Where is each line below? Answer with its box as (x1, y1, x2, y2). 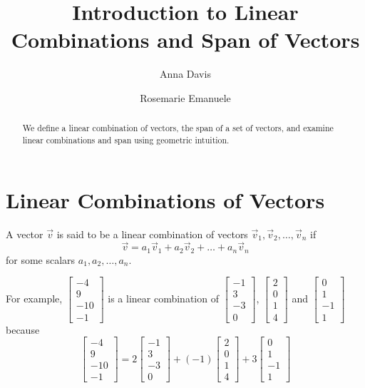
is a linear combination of (108, 290, 219, 305)
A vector (6, 226, 43, 241)
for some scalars (6, 252, 76, 267)
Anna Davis (160, 66, 211, 81)
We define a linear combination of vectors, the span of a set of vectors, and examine (22, 122, 334, 134)
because (6, 322, 40, 337)
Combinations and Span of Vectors (11, 25, 360, 54)
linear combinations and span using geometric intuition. (22, 133, 230, 145)
